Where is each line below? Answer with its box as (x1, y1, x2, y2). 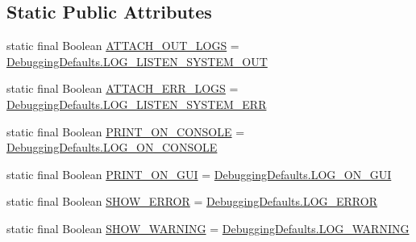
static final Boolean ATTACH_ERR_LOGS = (6, 80, 239, 97)
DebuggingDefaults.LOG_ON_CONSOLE (6, 139, 218, 156)
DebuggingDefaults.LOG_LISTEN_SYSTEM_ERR (6, 95, 267, 112)
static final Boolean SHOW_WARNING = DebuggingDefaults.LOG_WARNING (6, 219, 410, 236)
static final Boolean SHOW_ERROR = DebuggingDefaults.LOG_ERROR (6, 193, 377, 210)
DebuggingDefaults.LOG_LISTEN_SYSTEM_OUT (6, 52, 268, 69)
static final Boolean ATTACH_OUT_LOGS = (6, 37, 239, 54)
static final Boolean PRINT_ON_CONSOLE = (6, 123, 245, 140)
